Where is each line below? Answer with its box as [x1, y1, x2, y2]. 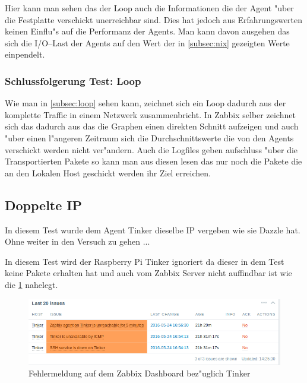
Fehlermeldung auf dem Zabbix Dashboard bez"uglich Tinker [29, 367, 251, 379]
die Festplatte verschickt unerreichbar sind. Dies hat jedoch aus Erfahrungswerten [5, 13, 303, 26]
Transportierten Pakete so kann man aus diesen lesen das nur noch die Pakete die [5, 155, 302, 167]
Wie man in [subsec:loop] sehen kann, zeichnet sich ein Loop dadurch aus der [5, 97, 286, 109]
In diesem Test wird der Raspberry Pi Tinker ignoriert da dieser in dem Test [5, 255, 284, 267]
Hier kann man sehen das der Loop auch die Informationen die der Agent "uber [5, 2, 294, 14]
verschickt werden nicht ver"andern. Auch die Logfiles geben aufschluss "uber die [5, 143, 298, 156]
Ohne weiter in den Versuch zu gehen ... [5, 235, 150, 248]
